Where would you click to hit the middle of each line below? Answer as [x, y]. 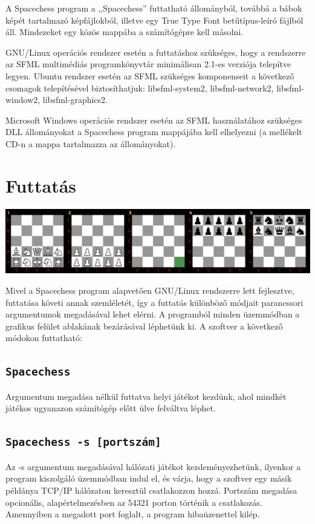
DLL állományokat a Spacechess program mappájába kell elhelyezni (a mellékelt [154, 132]
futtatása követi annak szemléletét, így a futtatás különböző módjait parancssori [154, 302]
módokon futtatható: [44, 338]
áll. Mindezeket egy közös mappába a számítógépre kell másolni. [125, 32]
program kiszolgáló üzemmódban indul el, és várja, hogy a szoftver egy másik [149, 478]
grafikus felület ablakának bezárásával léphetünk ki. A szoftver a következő [144, 326]
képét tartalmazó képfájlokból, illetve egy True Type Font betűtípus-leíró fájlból [154, 20]
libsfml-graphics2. [75, 100]
